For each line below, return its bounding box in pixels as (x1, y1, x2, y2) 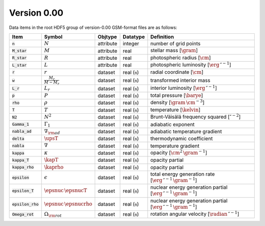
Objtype (97, 33, 117, 40)
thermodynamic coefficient (150, 135, 213, 142)
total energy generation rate (150, 171, 215, 177)
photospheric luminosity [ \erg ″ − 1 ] (150, 60, 232, 68)
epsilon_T (12, 188, 34, 194)
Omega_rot (12, 211, 34, 217)
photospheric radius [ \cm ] (150, 54, 211, 61)
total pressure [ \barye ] (150, 92, 203, 99)
